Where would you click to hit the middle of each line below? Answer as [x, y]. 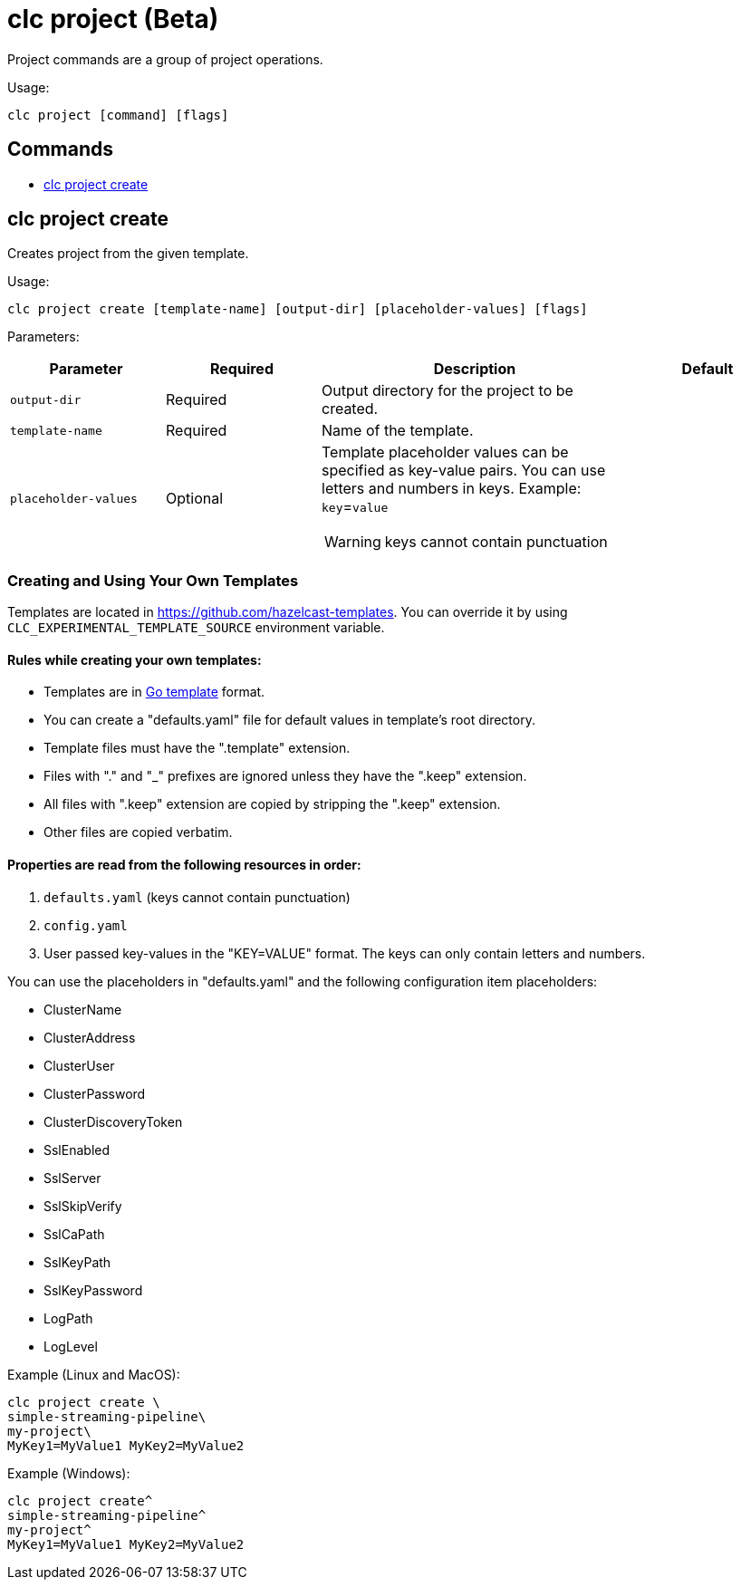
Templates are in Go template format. [154, 692]
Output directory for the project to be [447, 391]
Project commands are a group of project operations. [165, 59]
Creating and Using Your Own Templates [153, 580]
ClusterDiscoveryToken [113, 1121]
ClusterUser [79, 1065]
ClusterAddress [90, 1037]
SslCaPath [74, 1234]
